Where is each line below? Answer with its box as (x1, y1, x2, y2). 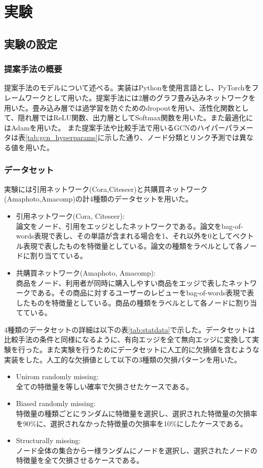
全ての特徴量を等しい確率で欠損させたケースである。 (16, 381, 193, 391)
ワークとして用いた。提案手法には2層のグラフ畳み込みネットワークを (25, 92, 256, 103)
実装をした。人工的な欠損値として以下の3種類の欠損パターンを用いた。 (4, 354, 241, 364)
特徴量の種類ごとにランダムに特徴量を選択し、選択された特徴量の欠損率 (16, 408, 257, 419)
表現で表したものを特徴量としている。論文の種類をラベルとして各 (23, 240, 243, 251)
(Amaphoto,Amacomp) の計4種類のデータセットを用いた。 (4, 193, 193, 204)
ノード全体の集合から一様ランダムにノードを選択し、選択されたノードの (16, 445, 257, 455)
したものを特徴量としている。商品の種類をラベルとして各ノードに (16, 297, 236, 308)
